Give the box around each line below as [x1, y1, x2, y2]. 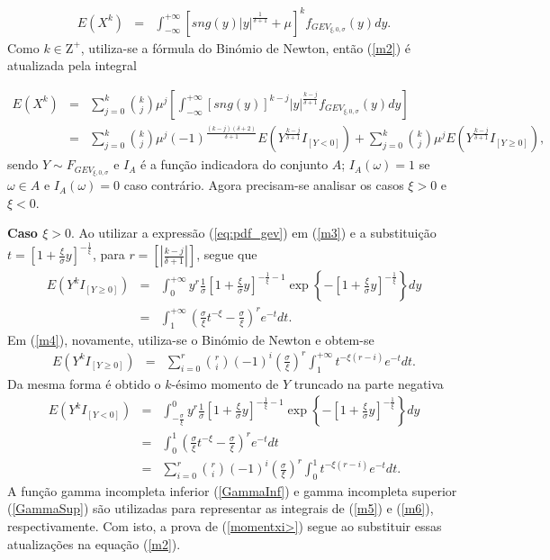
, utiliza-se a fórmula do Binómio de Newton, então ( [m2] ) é [80, 38, 411, 57]
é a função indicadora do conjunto [140, 155, 329, 174]
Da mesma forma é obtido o [7, 374, 161, 393]
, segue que [196, 245, 257, 264]
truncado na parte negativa [293, 374, 444, 393]
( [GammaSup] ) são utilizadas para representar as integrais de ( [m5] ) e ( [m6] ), [7, 499, 434, 518]
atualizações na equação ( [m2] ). [7, 534, 181, 553]
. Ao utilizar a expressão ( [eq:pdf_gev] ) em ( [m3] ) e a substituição [71, 223, 437, 242]
